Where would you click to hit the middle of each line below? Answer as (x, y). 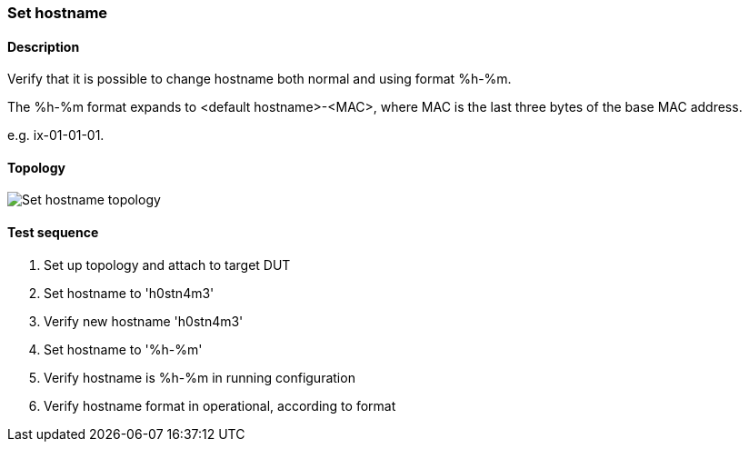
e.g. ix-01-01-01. (56, 135)
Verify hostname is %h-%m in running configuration (200, 377)
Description (44, 46)
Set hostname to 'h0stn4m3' (129, 293)
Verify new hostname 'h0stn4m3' (144, 321)
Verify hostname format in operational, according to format (220, 405)
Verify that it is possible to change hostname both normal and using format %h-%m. (260, 79)
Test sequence (53, 233)
